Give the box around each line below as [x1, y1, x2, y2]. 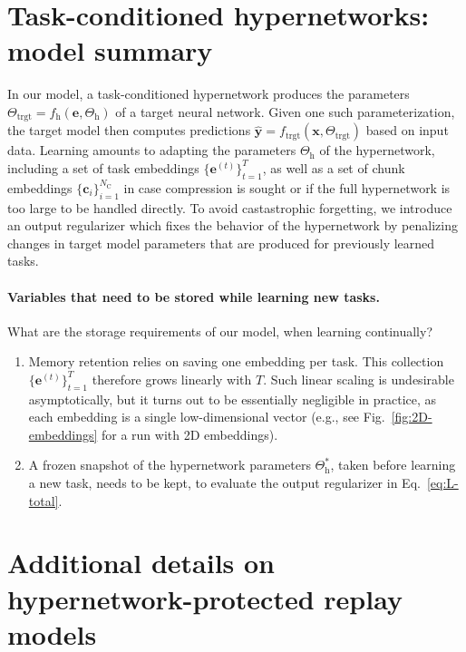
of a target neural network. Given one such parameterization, [115, 102, 455, 121]
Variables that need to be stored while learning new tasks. [7, 287, 380, 306]
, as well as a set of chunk [262, 158, 405, 177]
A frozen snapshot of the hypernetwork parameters [28, 455, 311, 474]
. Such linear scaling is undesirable [263, 369, 454, 388]
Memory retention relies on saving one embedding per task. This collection [28, 352, 444, 371]
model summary [7, 32, 213, 69]
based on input [365, 121, 449, 140]
